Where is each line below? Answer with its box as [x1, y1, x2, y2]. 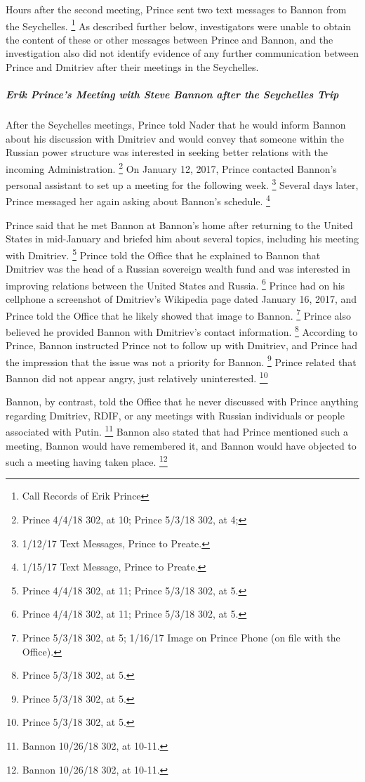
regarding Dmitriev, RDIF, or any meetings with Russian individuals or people [6, 408, 345, 422]
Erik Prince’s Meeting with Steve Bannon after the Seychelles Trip [6, 87, 339, 102]
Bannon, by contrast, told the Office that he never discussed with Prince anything [6, 394, 359, 409]
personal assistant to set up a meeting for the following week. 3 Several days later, [6, 176, 359, 192]
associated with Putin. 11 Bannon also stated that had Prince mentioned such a [6, 422, 348, 439]
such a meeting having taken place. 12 [6, 452, 168, 469]
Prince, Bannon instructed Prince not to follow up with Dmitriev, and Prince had [6, 338, 358, 353]
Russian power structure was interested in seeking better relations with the [6, 145, 328, 159]
